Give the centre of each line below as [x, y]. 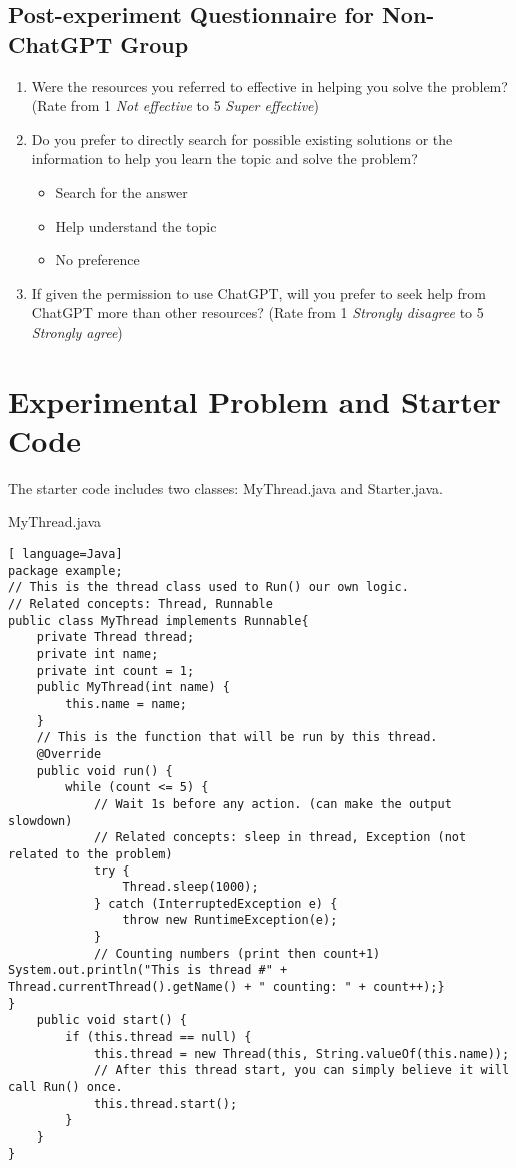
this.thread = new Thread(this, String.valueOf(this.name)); [301, 1053]
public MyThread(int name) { [133, 687]
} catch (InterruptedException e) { [215, 903]
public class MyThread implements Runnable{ [158, 620]
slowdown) [40, 820]
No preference [97, 259]
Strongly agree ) [77, 331]
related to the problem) [90, 853]
